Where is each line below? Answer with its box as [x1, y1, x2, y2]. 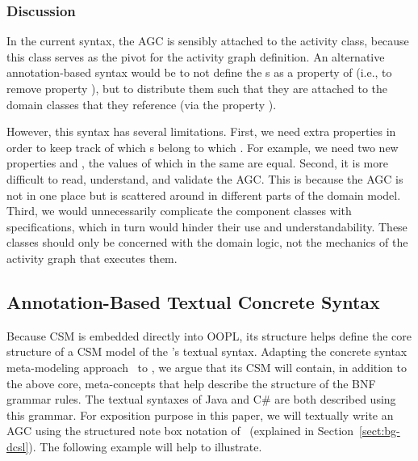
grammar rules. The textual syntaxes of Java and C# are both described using [6, 391, 396, 408]
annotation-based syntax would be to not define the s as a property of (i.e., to [6, 64, 392, 81]
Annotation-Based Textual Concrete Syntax [6, 289, 380, 314]
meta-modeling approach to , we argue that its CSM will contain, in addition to [6, 358, 408, 375]
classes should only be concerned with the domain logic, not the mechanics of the [6, 234, 408, 251]
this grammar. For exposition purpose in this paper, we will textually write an [6, 406, 394, 423]
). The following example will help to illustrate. [28, 438, 262, 455]
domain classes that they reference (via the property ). [6, 95, 277, 112]
